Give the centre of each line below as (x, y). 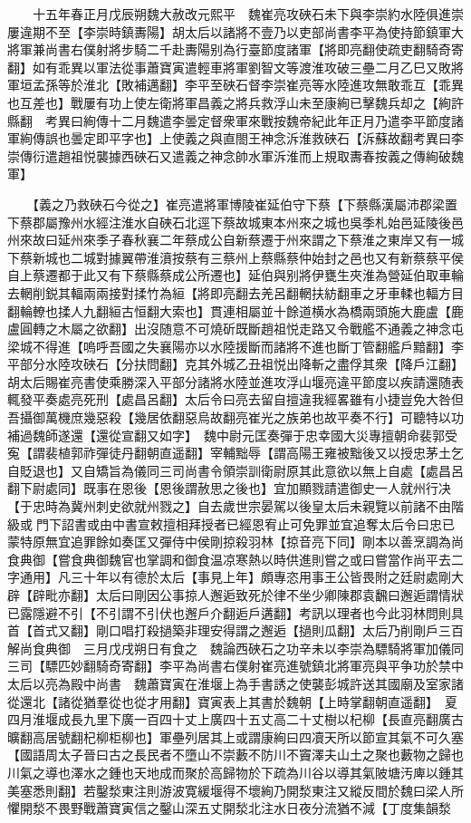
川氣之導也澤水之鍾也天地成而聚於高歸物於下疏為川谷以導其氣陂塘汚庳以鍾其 (235, 772)
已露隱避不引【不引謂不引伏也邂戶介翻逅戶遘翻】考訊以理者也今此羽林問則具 (235, 612)
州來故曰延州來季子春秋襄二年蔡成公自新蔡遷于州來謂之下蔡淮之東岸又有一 (229, 240)
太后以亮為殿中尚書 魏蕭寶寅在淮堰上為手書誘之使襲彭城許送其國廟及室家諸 (235, 683)
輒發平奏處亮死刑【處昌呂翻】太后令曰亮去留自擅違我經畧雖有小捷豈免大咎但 (235, 399)
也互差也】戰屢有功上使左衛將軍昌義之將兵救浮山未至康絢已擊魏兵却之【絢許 (235, 102)
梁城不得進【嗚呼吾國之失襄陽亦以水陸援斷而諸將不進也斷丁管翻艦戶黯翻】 (229, 346)
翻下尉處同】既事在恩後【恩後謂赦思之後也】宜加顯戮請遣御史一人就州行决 (229, 488)
